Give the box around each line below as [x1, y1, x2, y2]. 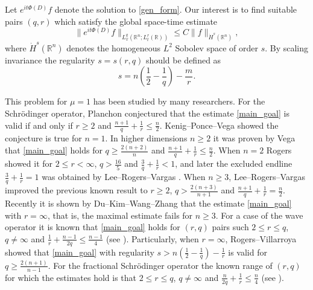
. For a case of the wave [215, 208, 303, 221]
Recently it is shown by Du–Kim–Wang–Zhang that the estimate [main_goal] [5, 196, 292, 209]
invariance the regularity [5, 53, 95, 66]
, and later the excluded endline [175, 157, 292, 170]
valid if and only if [5, 118, 73, 131]
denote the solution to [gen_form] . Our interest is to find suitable [54, 3, 297, 15]
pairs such [212, 221, 249, 233]
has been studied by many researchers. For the [93, 95, 265, 108]
